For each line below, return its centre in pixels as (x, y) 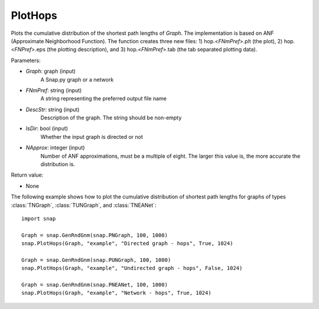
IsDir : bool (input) (47, 129)
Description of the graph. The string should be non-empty (111, 118)
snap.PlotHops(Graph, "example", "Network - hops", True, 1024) (117, 293)
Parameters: (26, 60)
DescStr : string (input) (53, 109)
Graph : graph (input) (51, 71)
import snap (39, 218)
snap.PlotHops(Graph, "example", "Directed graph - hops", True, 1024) (127, 243)
